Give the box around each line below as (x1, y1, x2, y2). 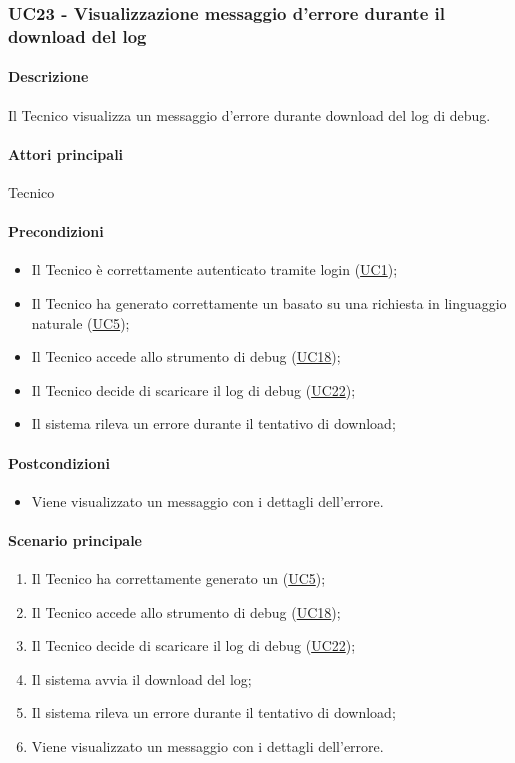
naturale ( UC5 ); (31, 312, 130, 333)
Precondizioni (8, 221, 104, 242)
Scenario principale (8, 529, 142, 550)
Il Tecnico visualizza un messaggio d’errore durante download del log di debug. (8, 104, 491, 125)
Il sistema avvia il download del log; (31, 668, 252, 689)
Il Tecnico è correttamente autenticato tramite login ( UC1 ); (31, 259, 398, 280)
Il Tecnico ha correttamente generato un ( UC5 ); (31, 568, 326, 589)
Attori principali (8, 143, 124, 164)
